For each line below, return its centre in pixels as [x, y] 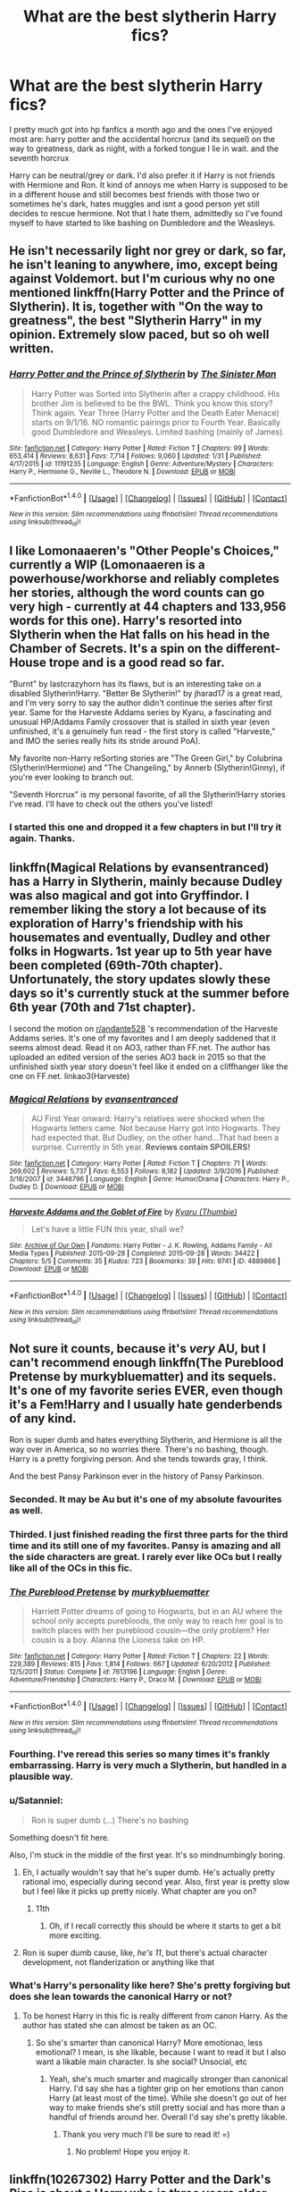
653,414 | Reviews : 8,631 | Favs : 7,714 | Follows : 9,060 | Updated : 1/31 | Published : [136, 456]
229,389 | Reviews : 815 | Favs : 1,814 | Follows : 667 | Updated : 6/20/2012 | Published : [140, 1665]
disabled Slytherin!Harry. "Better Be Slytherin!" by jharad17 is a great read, [146, 694]
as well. [26, 1511]
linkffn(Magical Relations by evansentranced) [139, 868]
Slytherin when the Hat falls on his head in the [140, 635]
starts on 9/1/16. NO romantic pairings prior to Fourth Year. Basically [156, 422]
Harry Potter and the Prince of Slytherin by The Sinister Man [143, 375]
